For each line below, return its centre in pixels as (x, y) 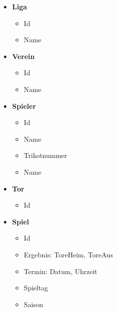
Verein (23, 56)
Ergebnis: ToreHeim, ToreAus (68, 254)
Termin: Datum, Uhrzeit (60, 271)
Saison (33, 304)
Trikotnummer (45, 155)
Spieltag (36, 288)
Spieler (24, 106)
